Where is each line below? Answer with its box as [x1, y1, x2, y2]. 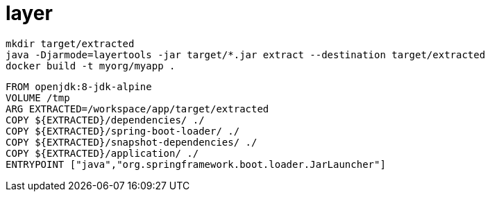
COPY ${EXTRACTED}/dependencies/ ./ [6, 114, 205, 126]
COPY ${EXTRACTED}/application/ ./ [6, 147, 199, 159]
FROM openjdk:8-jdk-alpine [6, 80, 152, 92]
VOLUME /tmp [6, 92, 70, 103]
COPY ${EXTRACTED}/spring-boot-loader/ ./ [6, 125, 240, 137]
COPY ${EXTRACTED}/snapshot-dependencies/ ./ [6, 136, 257, 148]
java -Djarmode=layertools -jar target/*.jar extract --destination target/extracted [6, 49, 486, 60]
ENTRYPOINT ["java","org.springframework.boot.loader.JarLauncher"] [6, 158, 386, 170]
